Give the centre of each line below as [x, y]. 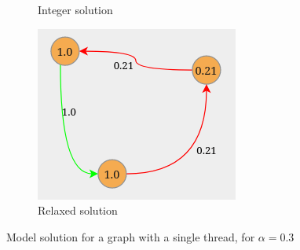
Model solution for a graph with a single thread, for [131, 236]
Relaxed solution [78, 210]
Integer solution [75, 9]
